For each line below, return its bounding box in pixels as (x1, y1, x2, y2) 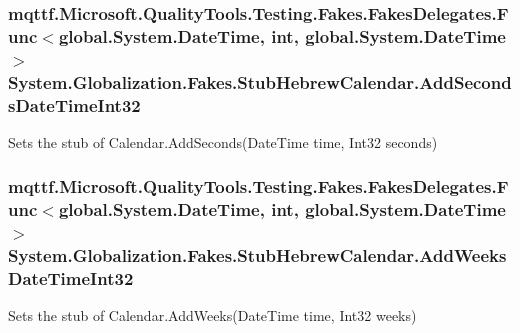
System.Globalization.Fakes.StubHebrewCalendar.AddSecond (8, 69, 512, 94)
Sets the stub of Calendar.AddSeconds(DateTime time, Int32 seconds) (8, 131, 438, 152)
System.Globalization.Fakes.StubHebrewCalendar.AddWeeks (8, 243, 507, 268)
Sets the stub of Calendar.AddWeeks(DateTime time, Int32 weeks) (8, 305, 417, 326)
